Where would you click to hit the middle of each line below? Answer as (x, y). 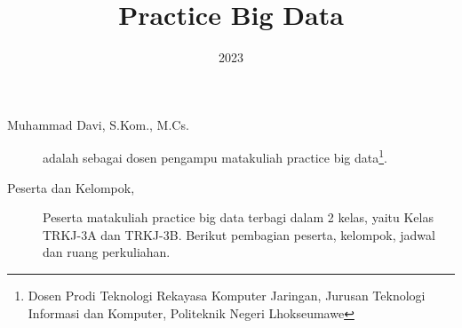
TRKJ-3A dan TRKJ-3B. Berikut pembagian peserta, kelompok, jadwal (239, 234)
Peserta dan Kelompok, (71, 187)
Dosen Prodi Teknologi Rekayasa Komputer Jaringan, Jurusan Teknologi (227, 295)
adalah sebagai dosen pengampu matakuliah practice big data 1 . (215, 156)
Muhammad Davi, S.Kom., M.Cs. (98, 124)
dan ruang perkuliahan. (107, 252)
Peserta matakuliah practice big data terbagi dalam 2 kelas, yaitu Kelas (238, 217)
